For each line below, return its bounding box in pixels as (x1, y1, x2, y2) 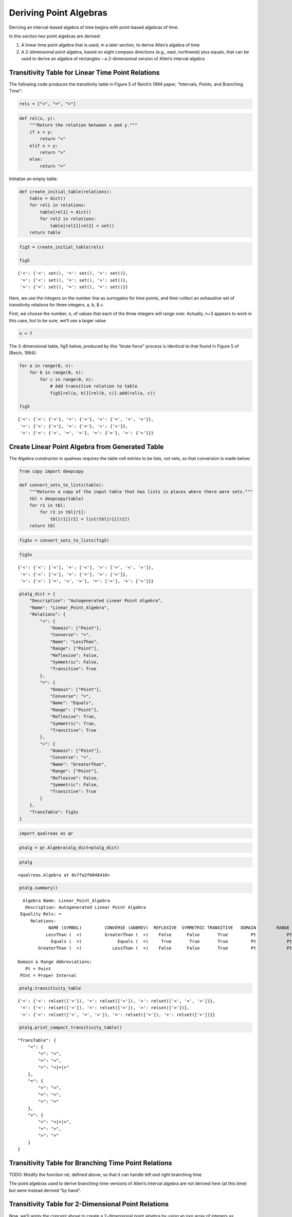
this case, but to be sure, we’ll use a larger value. (9, 317, 107, 323)
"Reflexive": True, (50, 714, 97, 719)
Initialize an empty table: (9, 176, 58, 182)
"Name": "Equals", (50, 700, 94, 706)
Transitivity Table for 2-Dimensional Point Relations (9, 1200, 169, 1208)
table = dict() (29, 196, 66, 202)
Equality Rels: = (20, 911, 62, 917)
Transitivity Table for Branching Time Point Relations (9, 1159, 172, 1167)
